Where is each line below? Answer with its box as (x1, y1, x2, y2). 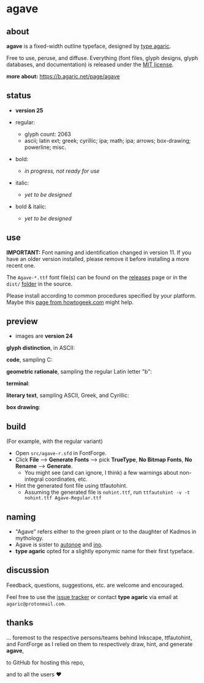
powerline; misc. (24, 143, 66, 151)
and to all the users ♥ (6, 670, 62, 678)
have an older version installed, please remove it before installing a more (6, 255, 189, 262)
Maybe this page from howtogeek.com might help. (6, 298, 134, 306)
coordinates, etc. (45, 475, 88, 483)
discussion (6, 565, 50, 576)
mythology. (15, 535, 44, 542)
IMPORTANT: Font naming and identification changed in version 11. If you (6, 249, 192, 256)
